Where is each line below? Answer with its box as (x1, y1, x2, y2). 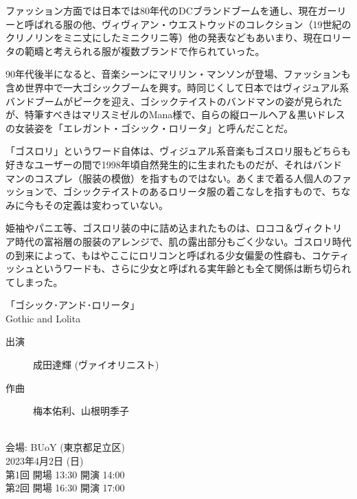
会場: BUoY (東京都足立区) (5, 440, 126, 454)
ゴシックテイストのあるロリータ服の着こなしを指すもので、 (62, 184, 332, 199)
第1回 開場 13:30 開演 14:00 (5, 467, 125, 481)
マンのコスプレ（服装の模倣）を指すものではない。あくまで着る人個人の (5, 170, 332, 185)
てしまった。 (5, 274, 63, 289)
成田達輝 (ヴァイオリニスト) (33, 357, 159, 372)
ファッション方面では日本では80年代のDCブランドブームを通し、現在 (5, 3, 318, 17)
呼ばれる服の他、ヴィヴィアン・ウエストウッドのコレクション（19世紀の (24, 16, 352, 31)
